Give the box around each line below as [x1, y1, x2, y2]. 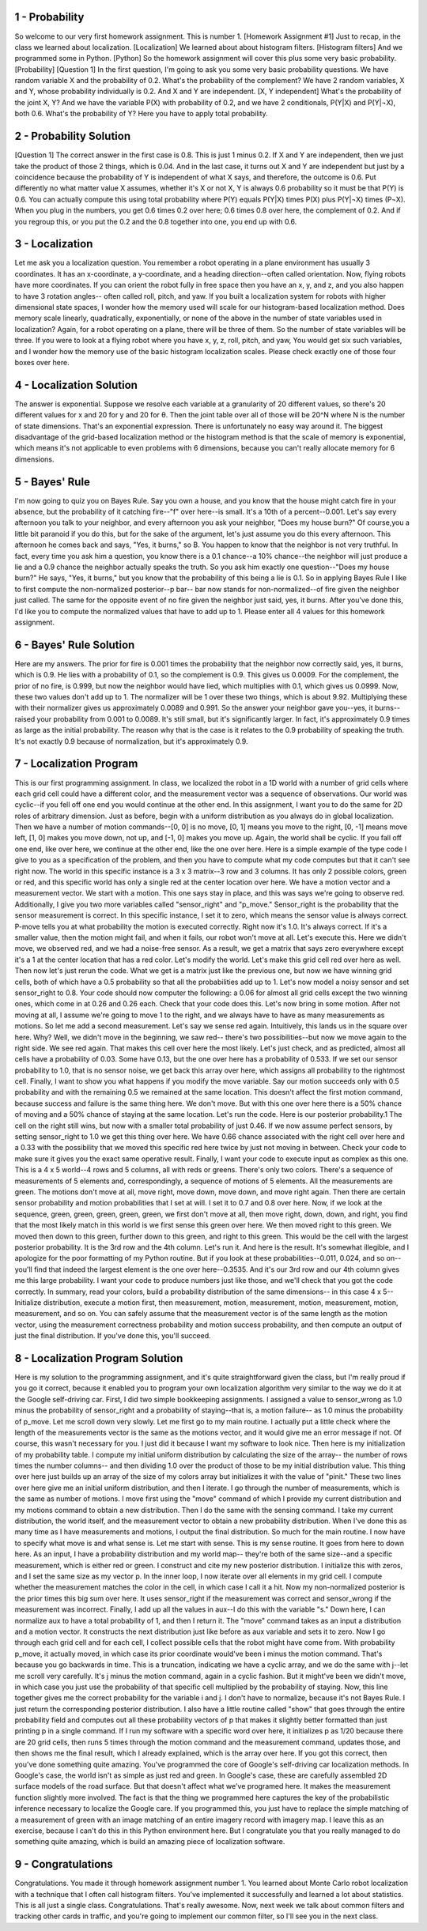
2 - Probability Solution [14, 130, 130, 143]
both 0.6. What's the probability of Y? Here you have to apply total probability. [14, 109, 268, 119]
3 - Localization [14, 237, 93, 251]
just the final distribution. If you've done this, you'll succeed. [14, 1331, 211, 1341]
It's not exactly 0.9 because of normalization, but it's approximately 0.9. [14, 736, 248, 746]
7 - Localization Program [14, 757, 138, 771]
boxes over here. [14, 357, 70, 367]
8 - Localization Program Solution [14, 1352, 183, 1365]
